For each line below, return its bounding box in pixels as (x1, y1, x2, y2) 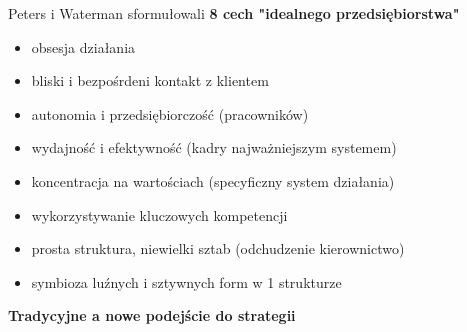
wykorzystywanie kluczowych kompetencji (31, 204, 288, 225)
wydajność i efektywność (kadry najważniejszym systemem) (31, 137, 397, 158)
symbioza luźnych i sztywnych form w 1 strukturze (31, 271, 342, 292)
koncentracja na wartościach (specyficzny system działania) (31, 170, 395, 191)
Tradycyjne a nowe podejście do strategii (8, 305, 296, 326)
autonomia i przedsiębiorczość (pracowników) (31, 103, 309, 124)
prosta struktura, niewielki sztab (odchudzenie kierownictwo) (31, 238, 405, 259)
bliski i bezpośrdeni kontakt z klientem (31, 70, 269, 91)
